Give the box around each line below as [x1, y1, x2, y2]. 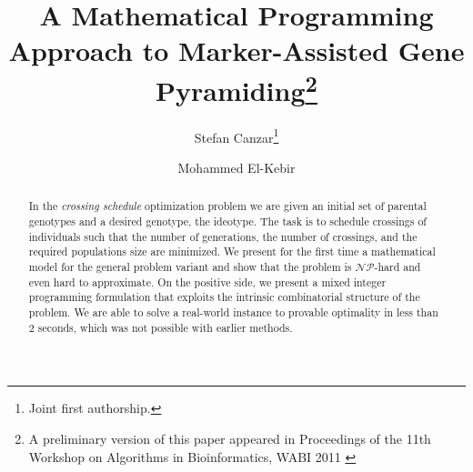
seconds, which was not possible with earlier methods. [37, 319, 293, 335]
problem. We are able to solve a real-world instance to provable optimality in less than [28, 305, 438, 320]
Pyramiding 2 [156, 67, 317, 108]
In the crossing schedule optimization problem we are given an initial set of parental [28, 198, 427, 214]
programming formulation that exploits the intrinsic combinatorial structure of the [28, 289, 420, 305]
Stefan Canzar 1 [194, 125, 279, 146]
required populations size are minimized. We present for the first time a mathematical [28, 244, 436, 259]
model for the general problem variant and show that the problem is [28, 259, 352, 275]
